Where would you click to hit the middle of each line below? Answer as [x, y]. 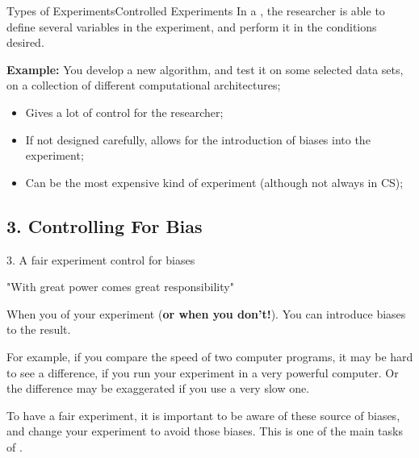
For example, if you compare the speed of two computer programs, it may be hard [210, 356]
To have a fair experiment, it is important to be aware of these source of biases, [203, 415]
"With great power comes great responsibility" [120, 287]
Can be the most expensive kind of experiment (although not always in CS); [214, 182]
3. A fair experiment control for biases [101, 259]
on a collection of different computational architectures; [144, 85]
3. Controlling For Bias [105, 225]
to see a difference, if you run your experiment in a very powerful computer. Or [203, 372]
